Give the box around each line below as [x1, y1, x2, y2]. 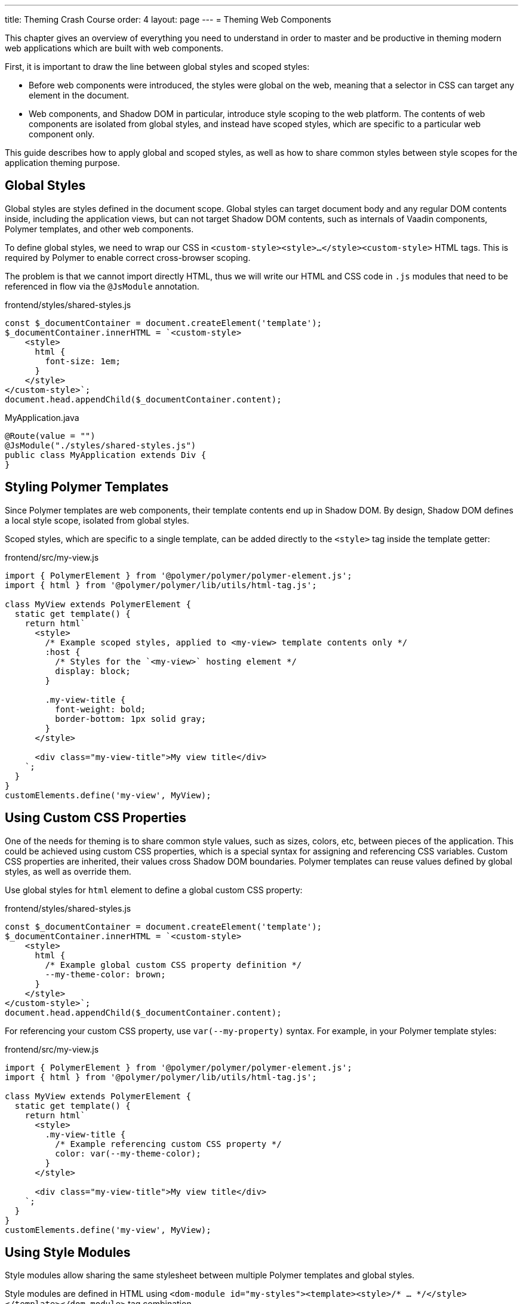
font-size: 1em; [45, 356, 121, 366]
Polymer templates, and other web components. [5, 223, 194, 234]
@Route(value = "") [5, 430, 96, 441]
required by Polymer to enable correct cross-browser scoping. [5, 252, 251, 263]
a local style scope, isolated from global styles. [5, 515, 189, 525]
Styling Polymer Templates [5, 479, 169, 495]
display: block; [55, 666, 131, 676]
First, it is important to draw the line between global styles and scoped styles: [5, 61, 310, 72]
